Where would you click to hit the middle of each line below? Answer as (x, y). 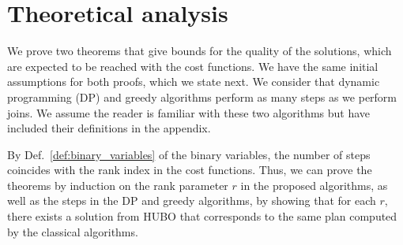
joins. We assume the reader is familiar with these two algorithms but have (189, 112)
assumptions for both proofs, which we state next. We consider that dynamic (194, 82)
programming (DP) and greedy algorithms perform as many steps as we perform (202, 97)
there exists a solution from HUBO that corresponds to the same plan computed (202, 216)
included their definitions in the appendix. (109, 128)
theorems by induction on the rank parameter (118, 185)
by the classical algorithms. (73, 231)
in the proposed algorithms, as (314, 185)
